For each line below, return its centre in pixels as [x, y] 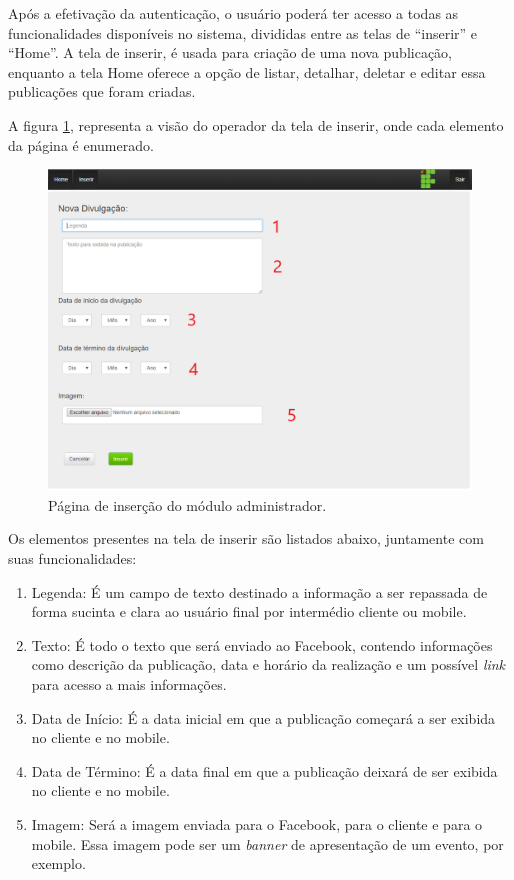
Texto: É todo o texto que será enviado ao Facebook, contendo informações [262, 644]
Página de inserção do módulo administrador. [187, 504]
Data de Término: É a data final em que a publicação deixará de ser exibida [264, 770]
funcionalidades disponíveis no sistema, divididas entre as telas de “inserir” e [243, 32]
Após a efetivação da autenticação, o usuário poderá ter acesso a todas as [233, 13]
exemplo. [58, 863]
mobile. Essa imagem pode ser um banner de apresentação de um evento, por [267, 843]
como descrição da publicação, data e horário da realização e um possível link [268, 664]
